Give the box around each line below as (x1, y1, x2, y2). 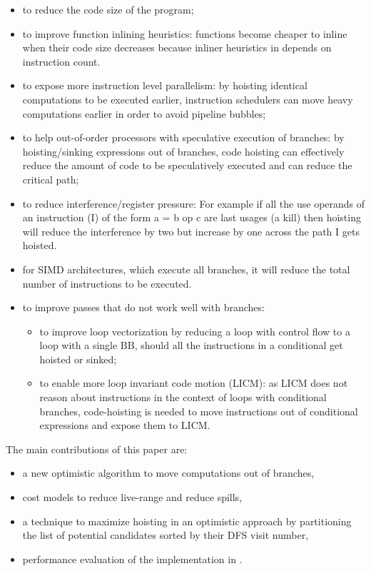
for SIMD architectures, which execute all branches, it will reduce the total (22, 261, 350, 276)
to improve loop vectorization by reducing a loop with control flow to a (39, 323, 350, 338)
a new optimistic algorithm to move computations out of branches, (22, 465, 315, 480)
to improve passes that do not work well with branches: (22, 300, 265, 315)
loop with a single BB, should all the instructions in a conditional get (39, 338, 343, 353)
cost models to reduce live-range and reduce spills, (22, 490, 243, 505)
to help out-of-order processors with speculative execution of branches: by (22, 130, 345, 145)
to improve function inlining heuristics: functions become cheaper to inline (22, 26, 347, 41)
